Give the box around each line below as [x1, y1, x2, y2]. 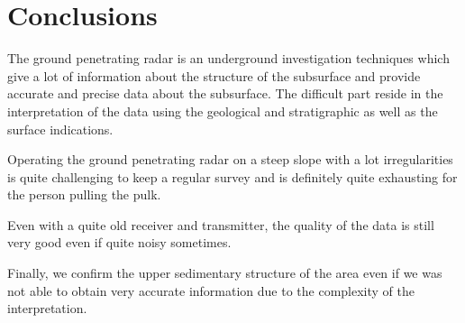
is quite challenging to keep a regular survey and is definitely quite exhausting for [7, 167, 458, 186]
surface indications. [7, 119, 114, 138]
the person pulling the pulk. [7, 185, 161, 204]
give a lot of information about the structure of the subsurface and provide [7, 66, 421, 85]
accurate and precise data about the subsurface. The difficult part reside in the [7, 84, 443, 103]
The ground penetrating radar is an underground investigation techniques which [7, 49, 450, 68]
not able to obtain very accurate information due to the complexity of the [7, 281, 415, 300]
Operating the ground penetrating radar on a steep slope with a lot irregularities [7, 150, 453, 169]
